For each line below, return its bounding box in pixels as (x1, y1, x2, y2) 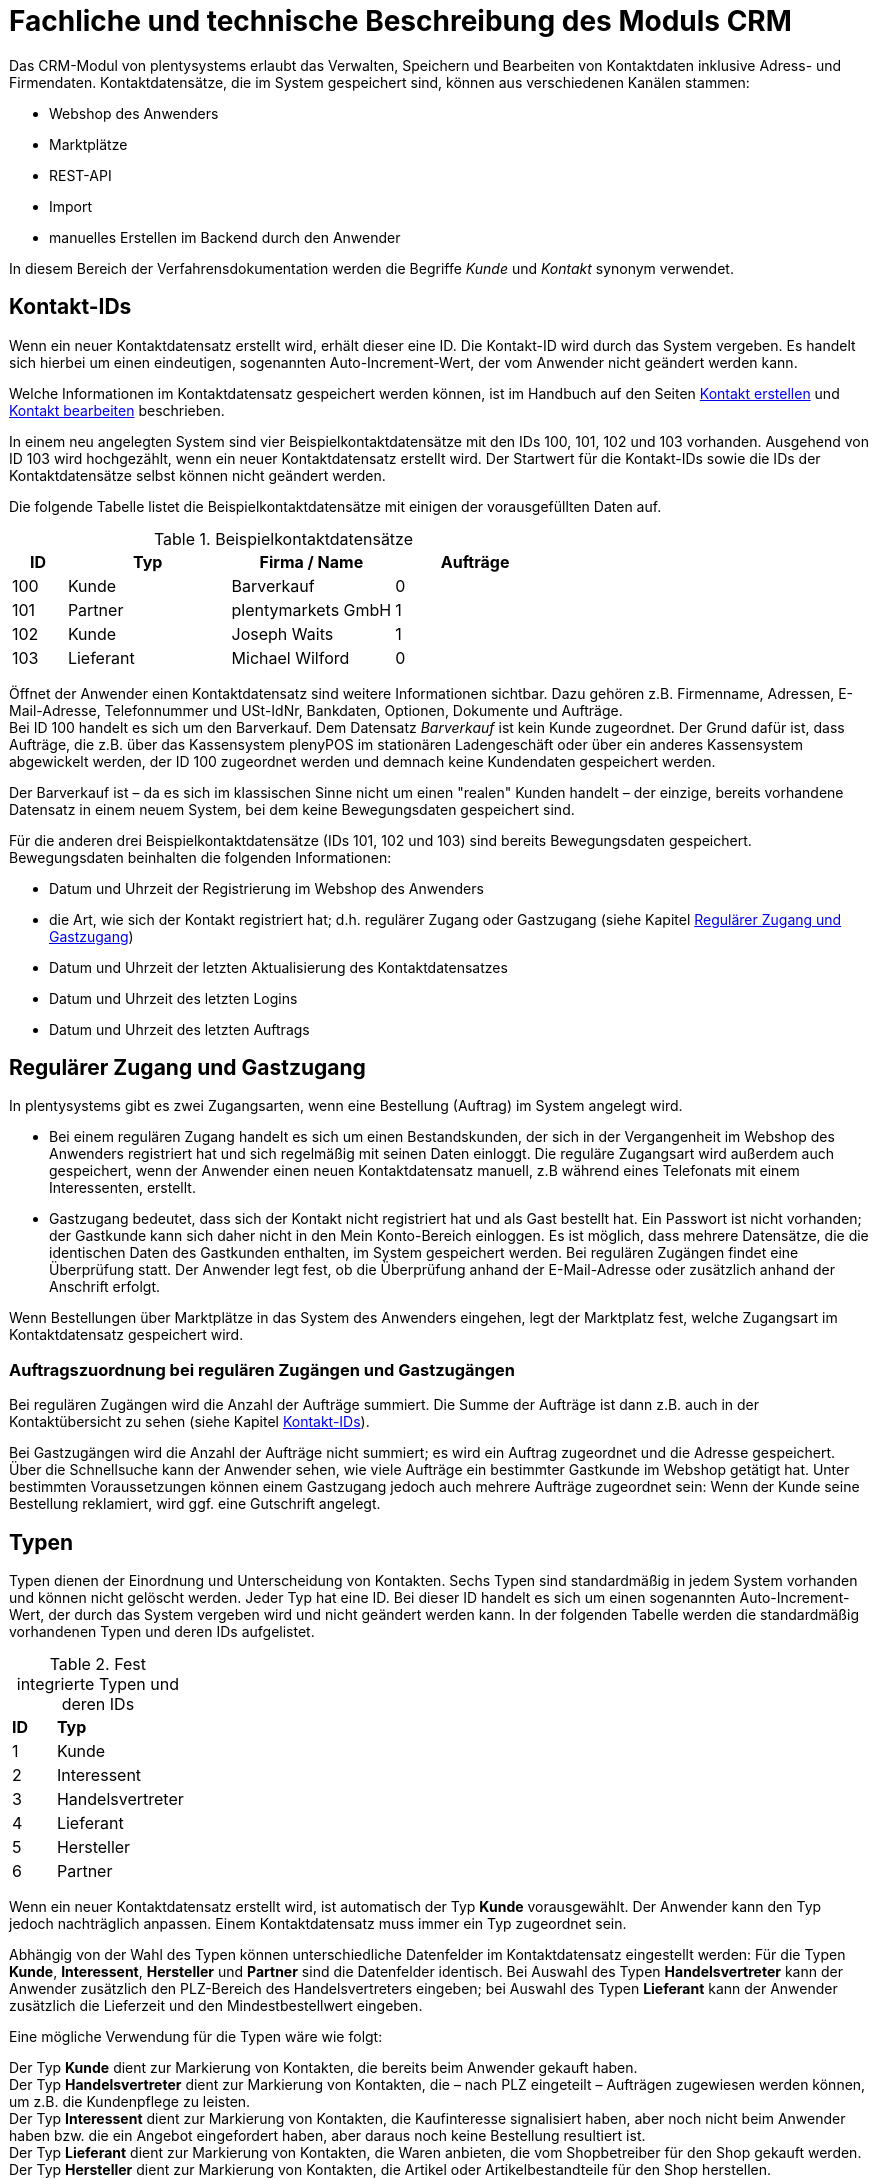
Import (49, 197, 93, 215)
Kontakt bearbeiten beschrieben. (9, 401, 225, 419)
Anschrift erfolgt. (49, 1278, 161, 1296)
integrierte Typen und (16, 1674, 179, 1695)
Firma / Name (259, 551, 364, 572)
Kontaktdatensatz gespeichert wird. (9, 1326, 244, 1344)
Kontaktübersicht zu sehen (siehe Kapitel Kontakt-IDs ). (9, 1413, 370, 1431)
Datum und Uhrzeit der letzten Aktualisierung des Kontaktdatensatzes (49, 958, 508, 976)
